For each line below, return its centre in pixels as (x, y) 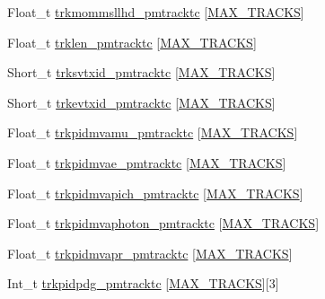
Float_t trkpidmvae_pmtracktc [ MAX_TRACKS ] (147, 162)
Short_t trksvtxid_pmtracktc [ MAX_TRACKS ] (141, 72)
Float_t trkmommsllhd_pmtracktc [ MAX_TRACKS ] (156, 12)
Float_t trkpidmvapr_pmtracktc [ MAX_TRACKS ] (150, 253)
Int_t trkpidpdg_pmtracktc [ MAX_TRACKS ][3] (143, 283)
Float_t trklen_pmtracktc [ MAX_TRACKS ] (132, 42)
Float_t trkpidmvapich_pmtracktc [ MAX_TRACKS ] (155, 193)
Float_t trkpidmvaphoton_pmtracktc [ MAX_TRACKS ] (163, 223)
